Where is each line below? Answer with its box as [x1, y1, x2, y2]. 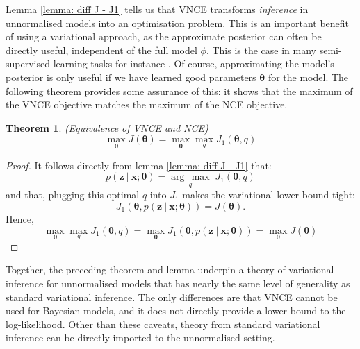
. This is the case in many [206, 42, 316, 57]
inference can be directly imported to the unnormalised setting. [6, 330, 275, 345]
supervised [6, 56, 50, 71]
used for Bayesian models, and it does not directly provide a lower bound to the [6, 303, 346, 318]
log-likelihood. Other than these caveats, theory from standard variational [6, 316, 320, 331]
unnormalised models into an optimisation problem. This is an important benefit [6, 15, 350, 30]
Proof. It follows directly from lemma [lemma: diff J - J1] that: [6, 158, 272, 172]
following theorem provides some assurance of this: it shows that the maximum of [6, 83, 353, 98]
